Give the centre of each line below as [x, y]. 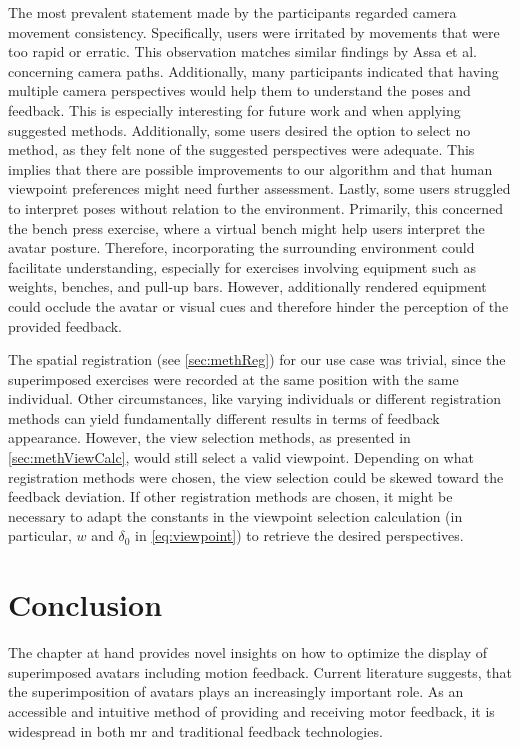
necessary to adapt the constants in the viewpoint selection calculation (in [235, 515]
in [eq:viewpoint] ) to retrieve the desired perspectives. [299, 535]
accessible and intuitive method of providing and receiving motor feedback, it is [251, 710]
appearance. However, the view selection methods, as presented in [209, 437]
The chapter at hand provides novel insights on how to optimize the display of [248, 652]
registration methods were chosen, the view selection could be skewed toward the [256, 476]
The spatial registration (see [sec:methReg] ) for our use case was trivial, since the [257, 359]
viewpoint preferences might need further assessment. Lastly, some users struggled [259, 188]
